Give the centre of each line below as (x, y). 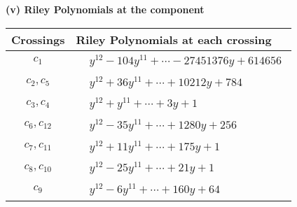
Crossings (38, 39)
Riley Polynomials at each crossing (174, 39)
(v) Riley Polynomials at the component (105, 9)
